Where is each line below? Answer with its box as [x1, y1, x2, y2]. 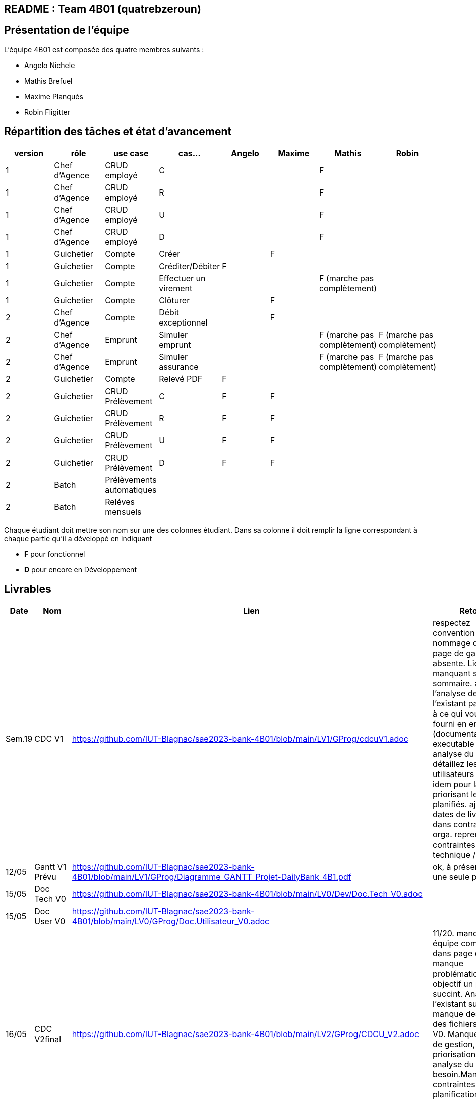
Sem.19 [6, 733, 33, 744]
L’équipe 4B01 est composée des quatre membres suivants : [4, 45, 204, 54]
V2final [34, 1033, 62, 1044]
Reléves [105, 496, 135, 507]
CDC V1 [34, 733, 64, 744]
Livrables [4, 583, 51, 596]
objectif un [433, 978, 473, 989]
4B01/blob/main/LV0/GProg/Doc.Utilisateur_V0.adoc [72, 916, 270, 926]
